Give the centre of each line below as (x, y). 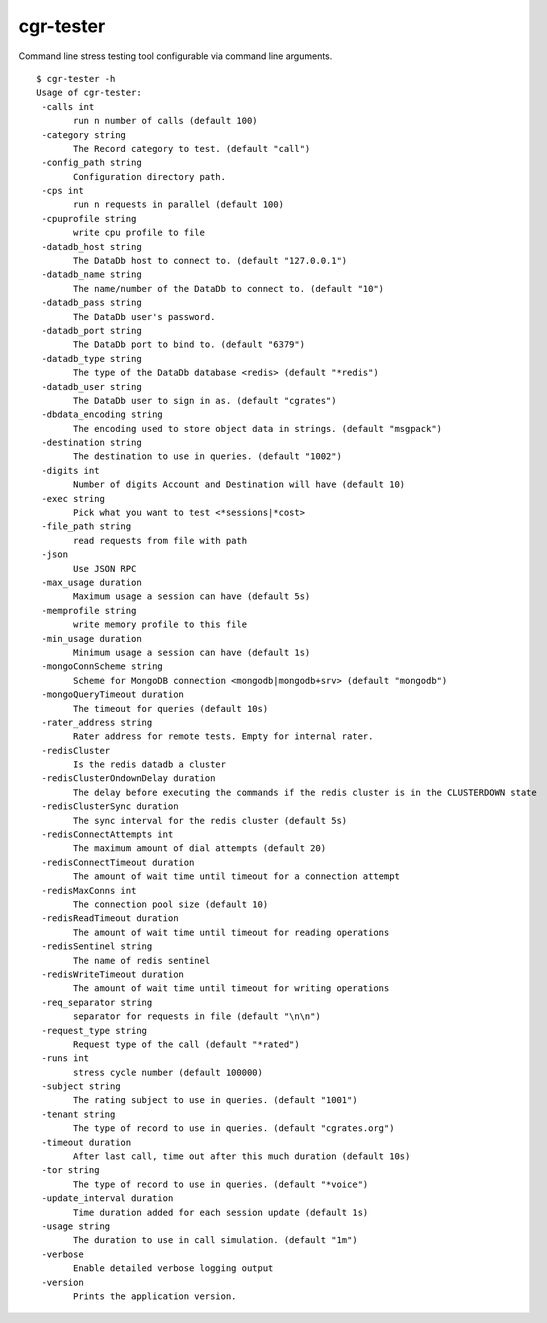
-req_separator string (97, 1002)
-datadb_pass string (91, 303)
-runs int (65, 1058)
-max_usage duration (91, 582)
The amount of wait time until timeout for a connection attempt (236, 876)
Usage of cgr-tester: (89, 93)
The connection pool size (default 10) (171, 904)
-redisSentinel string (97, 946)
